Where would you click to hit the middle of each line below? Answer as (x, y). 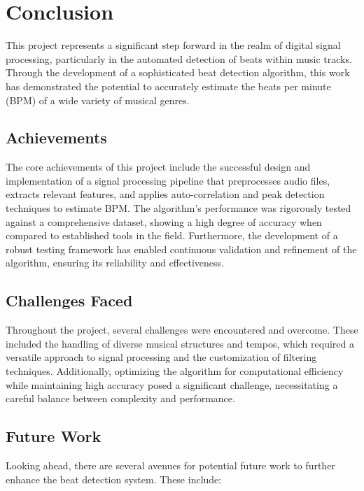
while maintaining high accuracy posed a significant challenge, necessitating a (172, 384)
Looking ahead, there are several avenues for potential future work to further (170, 465)
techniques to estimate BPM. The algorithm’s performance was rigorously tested (178, 208)
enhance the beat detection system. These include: (114, 479)
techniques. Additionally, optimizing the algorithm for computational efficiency (175, 371)
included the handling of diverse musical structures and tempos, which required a (180, 343)
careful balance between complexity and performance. (120, 398)
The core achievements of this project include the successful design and (158, 167)
